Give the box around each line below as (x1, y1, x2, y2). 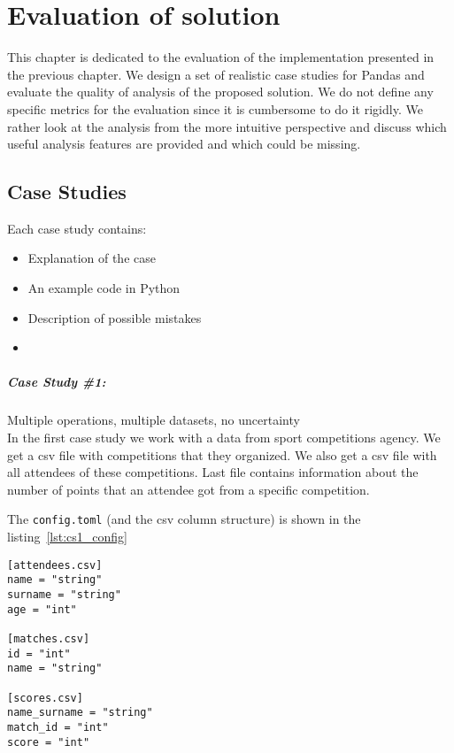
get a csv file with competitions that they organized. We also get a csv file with (7, 445, 437, 464)
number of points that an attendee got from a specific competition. (7, 480, 370, 498)
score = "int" (7, 735, 90, 749)
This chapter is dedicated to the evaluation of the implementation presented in (7, 48, 435, 66)
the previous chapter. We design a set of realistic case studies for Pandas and (7, 65, 425, 83)
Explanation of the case (27, 249, 156, 267)
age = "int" (7, 603, 77, 616)
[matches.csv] (7, 632, 90, 645)
